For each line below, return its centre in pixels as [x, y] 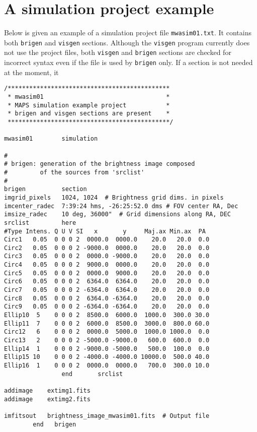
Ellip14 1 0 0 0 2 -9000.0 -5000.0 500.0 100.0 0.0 [107, 349]
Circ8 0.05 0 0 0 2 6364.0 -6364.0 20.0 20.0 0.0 [107, 298]
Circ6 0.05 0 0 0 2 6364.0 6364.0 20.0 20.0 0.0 [107, 282]
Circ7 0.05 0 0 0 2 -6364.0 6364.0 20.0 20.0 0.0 [107, 290]
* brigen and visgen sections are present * [89, 114]
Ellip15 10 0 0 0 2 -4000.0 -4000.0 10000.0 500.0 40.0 [107, 357]
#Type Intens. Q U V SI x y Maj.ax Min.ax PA [105, 231]
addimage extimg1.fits [47, 390]
